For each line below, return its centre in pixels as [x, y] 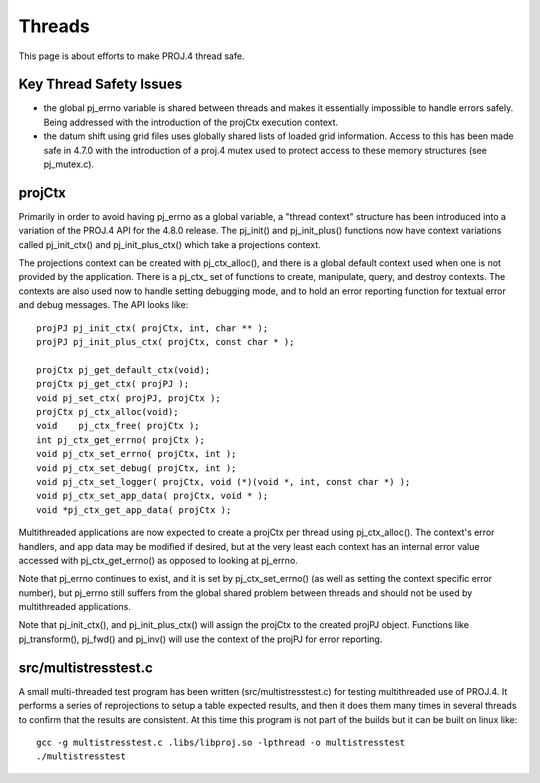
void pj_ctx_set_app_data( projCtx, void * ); [152, 496]
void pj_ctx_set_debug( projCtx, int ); [136, 468]
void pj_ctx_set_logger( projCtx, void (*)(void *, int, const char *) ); [223, 481]
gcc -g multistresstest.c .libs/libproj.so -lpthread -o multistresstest [221, 742]
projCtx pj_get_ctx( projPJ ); [113, 384]
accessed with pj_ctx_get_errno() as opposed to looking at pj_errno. [158, 560]
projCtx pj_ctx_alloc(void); [107, 411]
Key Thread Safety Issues [100, 84]
